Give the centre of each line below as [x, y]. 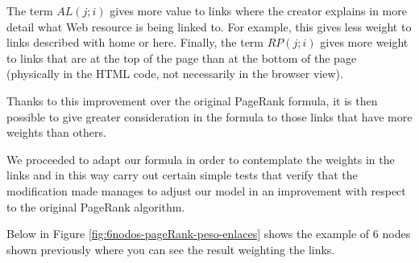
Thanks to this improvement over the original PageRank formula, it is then [192, 100]
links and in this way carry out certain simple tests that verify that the [182, 175]
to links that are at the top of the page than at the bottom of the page [182, 58]
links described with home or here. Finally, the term [135, 42]
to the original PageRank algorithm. [96, 206]
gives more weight [364, 42]
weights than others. [56, 132]
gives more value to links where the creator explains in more [258, 10]
